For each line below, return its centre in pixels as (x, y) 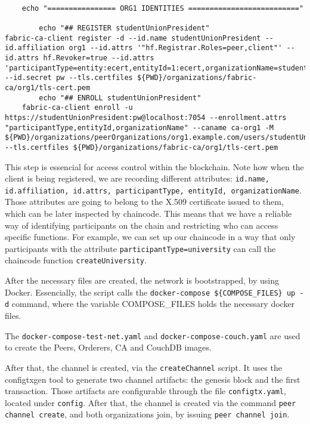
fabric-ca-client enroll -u (77, 108)
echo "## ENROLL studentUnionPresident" (120, 98)
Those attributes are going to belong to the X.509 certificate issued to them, (144, 202)
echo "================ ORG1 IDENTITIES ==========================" (163, 8)
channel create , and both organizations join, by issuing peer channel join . (147, 414)
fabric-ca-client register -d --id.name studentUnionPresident (133, 38)
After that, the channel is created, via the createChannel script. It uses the (143, 367)
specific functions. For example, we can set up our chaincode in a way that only (150, 237)
